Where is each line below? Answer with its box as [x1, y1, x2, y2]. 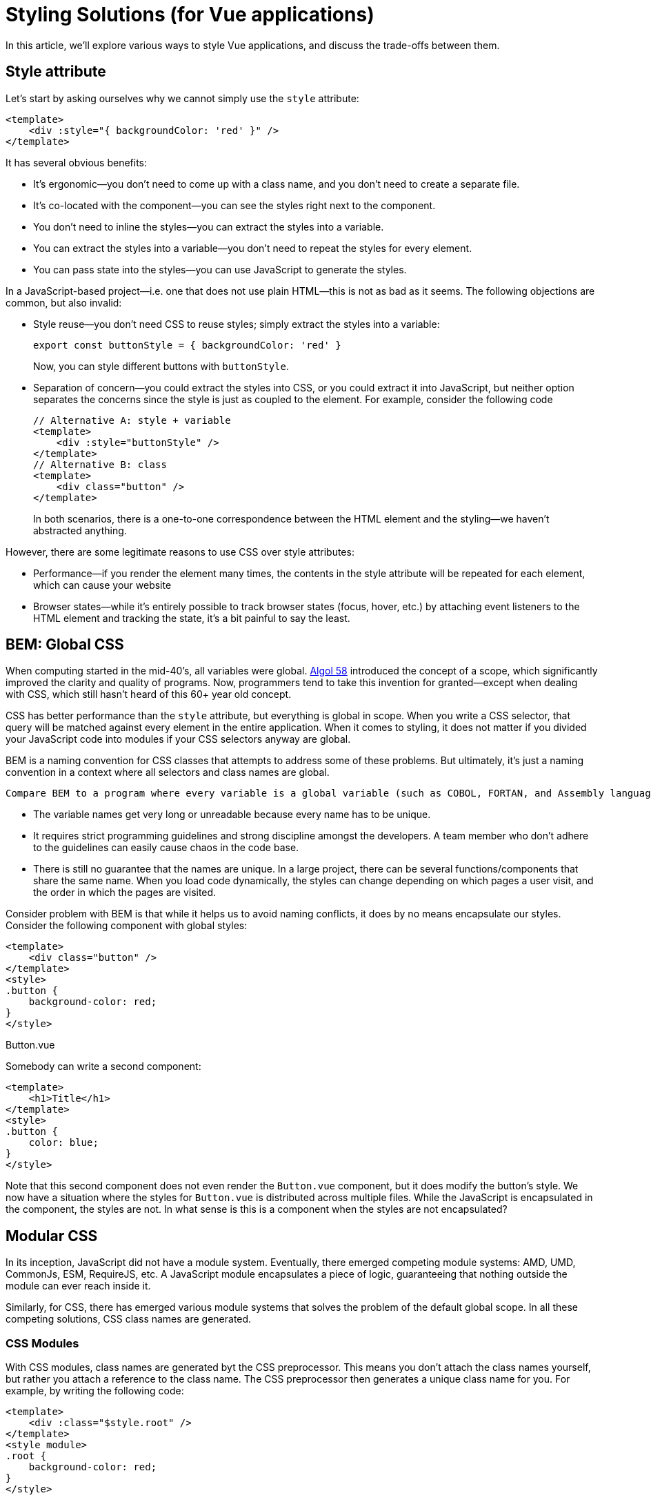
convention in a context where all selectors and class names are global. [6, 766, 330, 779]
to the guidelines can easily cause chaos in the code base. [33, 841, 299, 854]
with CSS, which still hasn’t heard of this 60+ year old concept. [6, 688, 292, 701]
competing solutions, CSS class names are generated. [6, 1313, 252, 1325]
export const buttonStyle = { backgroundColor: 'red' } [33, 339, 341, 351]
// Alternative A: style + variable [33, 414, 231, 426]
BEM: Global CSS [6, 636, 124, 654]
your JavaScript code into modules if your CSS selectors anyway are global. [6, 733, 351, 746]
